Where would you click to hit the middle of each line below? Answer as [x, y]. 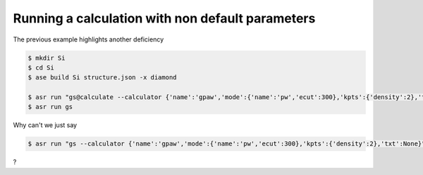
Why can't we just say [45, 125]
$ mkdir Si [47, 58]
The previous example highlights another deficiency [88, 39]
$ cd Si [41, 67]
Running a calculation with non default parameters [164, 18]
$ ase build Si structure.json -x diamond [102, 78]
